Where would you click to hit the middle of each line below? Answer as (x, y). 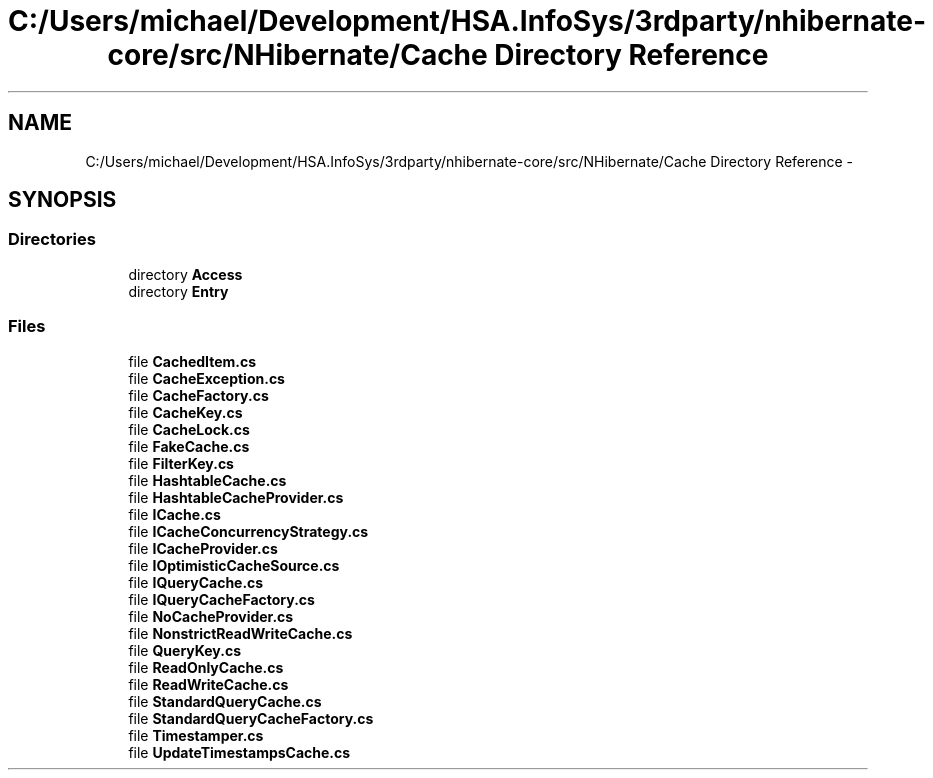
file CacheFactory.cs (198, 395)
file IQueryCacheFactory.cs (221, 599)
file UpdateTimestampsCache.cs (239, 752)
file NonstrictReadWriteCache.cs (240, 633)
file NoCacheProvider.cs (211, 616)
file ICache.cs (174, 514)
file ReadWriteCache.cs (208, 684)
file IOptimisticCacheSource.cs (234, 565)
